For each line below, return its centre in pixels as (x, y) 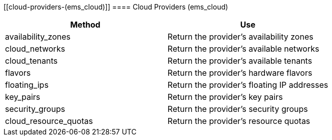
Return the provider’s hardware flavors (240, 73)
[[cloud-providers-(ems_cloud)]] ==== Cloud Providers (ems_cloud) (116, 7)
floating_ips (27, 85)
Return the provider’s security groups (238, 109)
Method (85, 25)
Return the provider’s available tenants (240, 61)
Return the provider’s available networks (243, 49)
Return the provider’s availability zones (240, 37)
